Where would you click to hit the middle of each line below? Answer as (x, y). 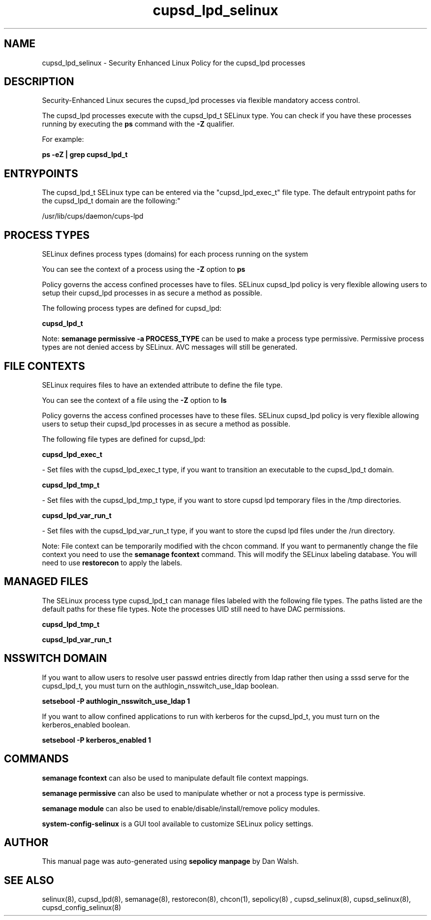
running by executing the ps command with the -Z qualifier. (138, 124)
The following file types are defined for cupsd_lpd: (124, 439)
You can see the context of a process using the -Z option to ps (144, 269)
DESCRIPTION (39, 82)
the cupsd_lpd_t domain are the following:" (111, 201)
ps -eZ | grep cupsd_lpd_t (85, 155)
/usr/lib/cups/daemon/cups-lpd (93, 216)
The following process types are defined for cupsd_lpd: (132, 308)
